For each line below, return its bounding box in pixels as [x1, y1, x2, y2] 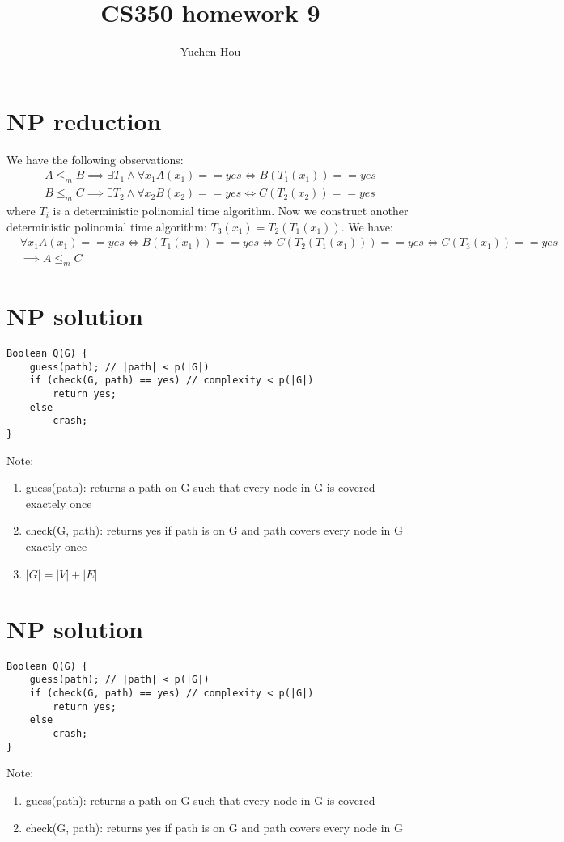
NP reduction [6, 104, 162, 137]
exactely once [25, 494, 92, 511]
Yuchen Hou [180, 43, 241, 60]
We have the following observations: [6, 150, 184, 167]
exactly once [25, 538, 87, 555]
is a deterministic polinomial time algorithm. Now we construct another [53, 201, 409, 218]
